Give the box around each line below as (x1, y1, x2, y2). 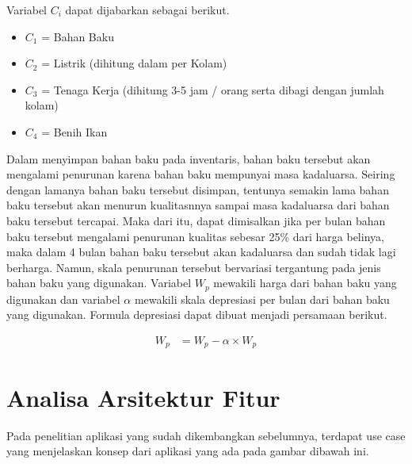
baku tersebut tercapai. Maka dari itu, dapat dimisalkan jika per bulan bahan (6, 212, 386, 228)
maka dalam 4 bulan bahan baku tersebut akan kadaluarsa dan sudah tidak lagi (6, 244, 396, 260)
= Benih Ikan (41, 123, 108, 140)
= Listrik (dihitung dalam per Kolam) (41, 55, 227, 71)
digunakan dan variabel (6, 290, 120, 307)
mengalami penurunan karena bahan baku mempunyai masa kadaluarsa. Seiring (6, 166, 395, 182)
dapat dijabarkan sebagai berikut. (65, 2, 230, 17)
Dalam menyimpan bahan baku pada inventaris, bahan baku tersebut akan (6, 150, 371, 167)
